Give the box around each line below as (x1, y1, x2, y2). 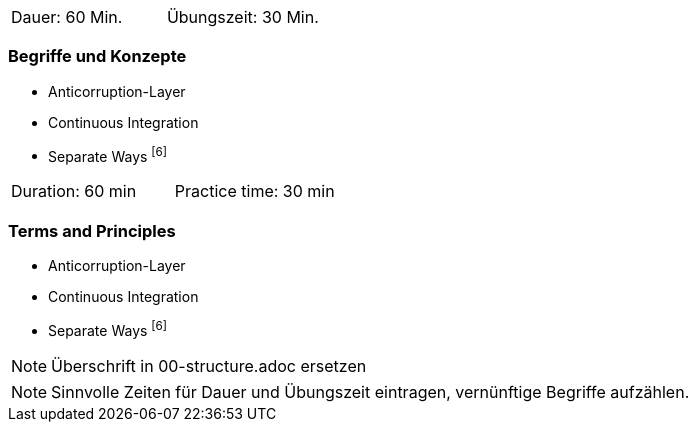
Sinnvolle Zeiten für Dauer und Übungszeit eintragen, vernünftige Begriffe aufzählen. (51, 381, 690, 402)
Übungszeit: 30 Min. (166, 7, 319, 27)
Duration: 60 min (11, 181, 137, 202)
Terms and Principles (8, 220, 176, 241)
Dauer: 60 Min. (11, 7, 123, 27)
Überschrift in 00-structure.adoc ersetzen (51, 355, 367, 376)
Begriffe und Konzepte (8, 46, 187, 67)
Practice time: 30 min (174, 181, 335, 202)
